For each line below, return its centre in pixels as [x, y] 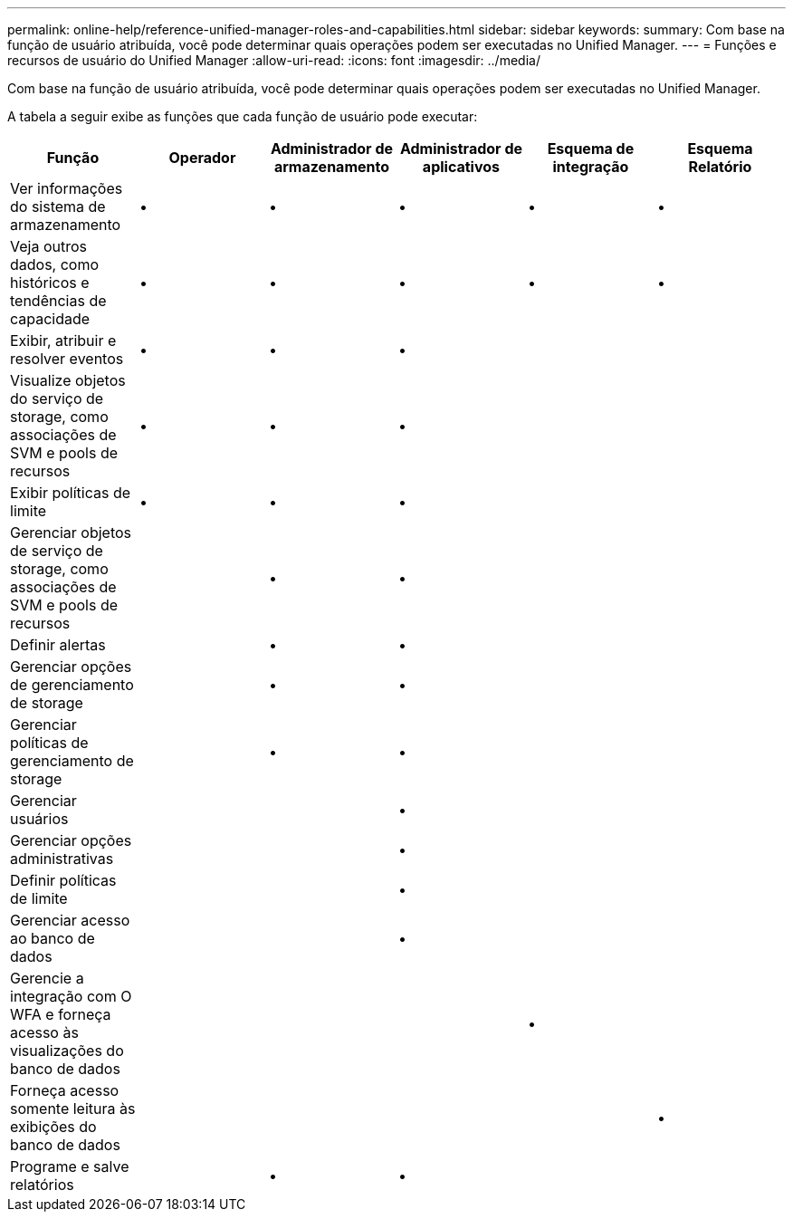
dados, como [55, 264]
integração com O [71, 996]
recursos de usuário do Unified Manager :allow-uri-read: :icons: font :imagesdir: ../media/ [274, 60]
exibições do [53, 1127]
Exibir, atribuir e [63, 341]
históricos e [50, 283]
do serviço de [57, 398]
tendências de [58, 301]
